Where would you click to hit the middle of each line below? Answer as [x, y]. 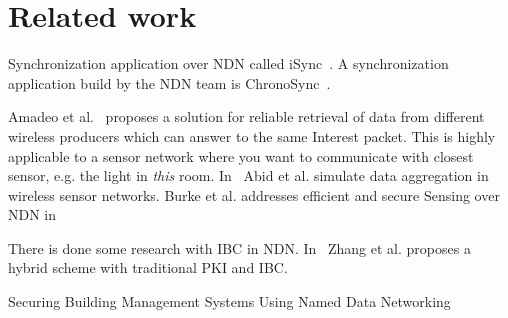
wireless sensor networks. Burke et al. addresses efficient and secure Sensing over [254, 194]
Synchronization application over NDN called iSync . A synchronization [228, 63]
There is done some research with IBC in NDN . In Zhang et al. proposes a [239, 247]
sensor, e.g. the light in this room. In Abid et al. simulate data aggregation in [248, 175]
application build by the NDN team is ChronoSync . [169, 82]
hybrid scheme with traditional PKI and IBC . [148, 267]
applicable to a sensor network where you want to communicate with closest [241, 155]
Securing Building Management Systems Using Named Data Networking [229, 301]
